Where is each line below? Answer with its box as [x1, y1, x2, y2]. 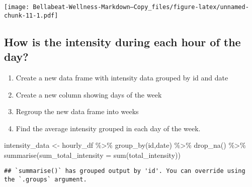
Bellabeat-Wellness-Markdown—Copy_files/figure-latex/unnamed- [33, 4, 249, 11]
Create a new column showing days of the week [16, 89, 162, 100]
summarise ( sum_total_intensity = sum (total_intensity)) [4, 149, 181, 160]
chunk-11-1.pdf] [4, 12, 58, 19]
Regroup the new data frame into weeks [16, 106, 139, 117]
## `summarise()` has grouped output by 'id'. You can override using [4, 167, 245, 175]
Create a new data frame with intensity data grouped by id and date [16, 72, 228, 82]
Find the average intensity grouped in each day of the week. [16, 123, 201, 133]
